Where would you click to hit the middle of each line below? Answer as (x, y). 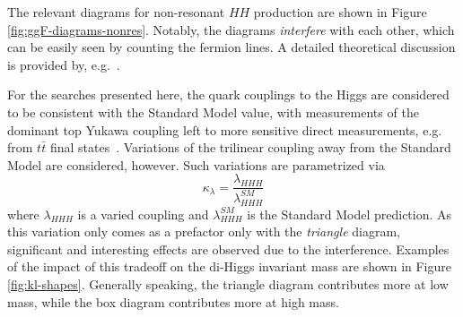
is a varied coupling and (143, 214)
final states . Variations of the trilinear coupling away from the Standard (250, 147)
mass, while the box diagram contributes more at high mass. (173, 301)
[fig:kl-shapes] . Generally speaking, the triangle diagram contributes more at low (228, 283)
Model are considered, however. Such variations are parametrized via (196, 164)
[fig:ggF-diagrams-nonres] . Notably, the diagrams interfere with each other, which (231, 29)
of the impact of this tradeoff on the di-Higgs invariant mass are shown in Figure (229, 266)
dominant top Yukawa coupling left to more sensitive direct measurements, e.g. (225, 129)
